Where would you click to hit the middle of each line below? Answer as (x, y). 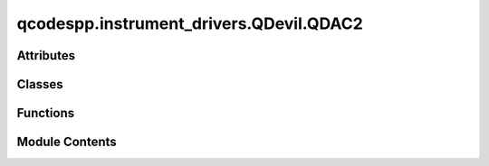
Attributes (46, 55)
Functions (46, 113)
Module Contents (67, 142)
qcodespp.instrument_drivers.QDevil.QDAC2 (190, 23)
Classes (40, 84)
